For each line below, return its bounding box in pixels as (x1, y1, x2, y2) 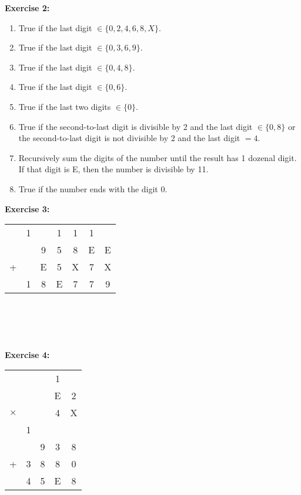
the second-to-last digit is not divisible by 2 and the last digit (18, 132, 240, 144)
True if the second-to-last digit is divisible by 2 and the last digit (18, 120, 253, 132)
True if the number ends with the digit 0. (18, 182, 168, 195)
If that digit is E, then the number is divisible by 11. (18, 163, 209, 175)
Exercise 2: (5, 2, 50, 14)
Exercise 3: (5, 202, 50, 215)
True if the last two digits (18, 100, 111, 112)
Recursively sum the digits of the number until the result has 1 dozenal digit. (18, 151, 297, 163)
